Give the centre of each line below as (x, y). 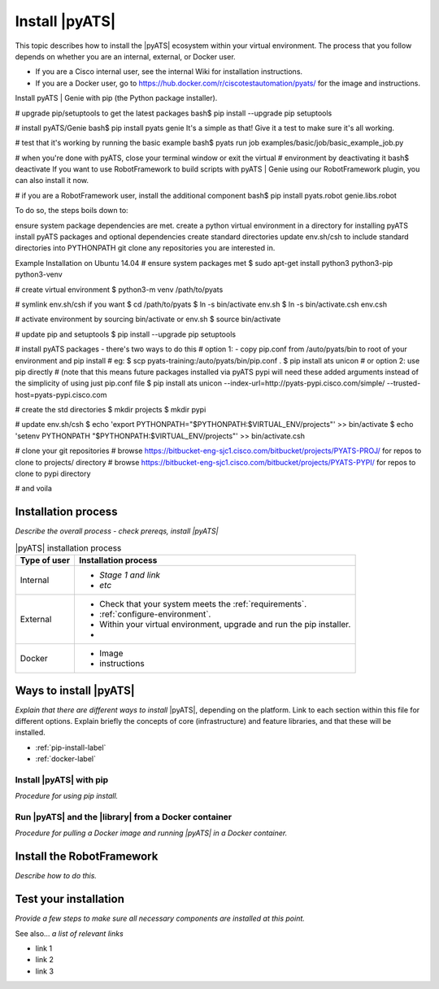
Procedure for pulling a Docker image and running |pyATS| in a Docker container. (151, 833)
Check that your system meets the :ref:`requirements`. (203, 604)
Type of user (45, 560)
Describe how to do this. (56, 876)
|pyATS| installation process (68, 547)
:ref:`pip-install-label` (71, 747)
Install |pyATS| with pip (62, 779)
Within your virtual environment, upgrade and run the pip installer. (225, 625)
